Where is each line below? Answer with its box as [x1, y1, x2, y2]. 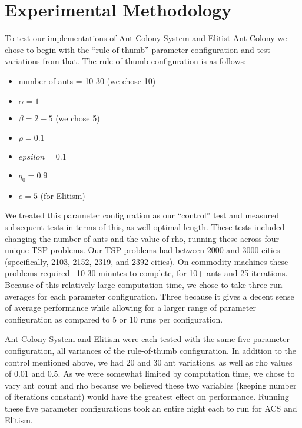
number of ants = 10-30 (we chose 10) [18, 74, 156, 87]
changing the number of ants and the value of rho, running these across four [5, 232, 280, 244]
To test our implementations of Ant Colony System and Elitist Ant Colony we [5, 32, 287, 44]
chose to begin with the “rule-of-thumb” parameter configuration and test [5, 43, 271, 55]
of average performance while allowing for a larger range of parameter [5, 301, 256, 314]
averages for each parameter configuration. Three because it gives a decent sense [5, 290, 294, 302]
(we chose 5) [55, 111, 100, 124]
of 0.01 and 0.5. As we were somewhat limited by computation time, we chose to [5, 367, 295, 380]
